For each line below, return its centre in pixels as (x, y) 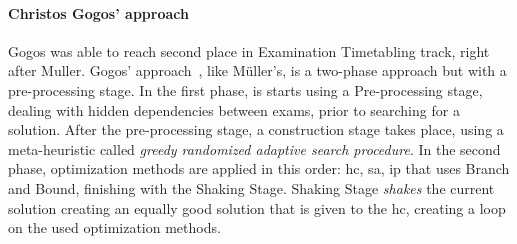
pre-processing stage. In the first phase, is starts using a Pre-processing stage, (245, 89)
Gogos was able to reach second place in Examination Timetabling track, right (249, 50)
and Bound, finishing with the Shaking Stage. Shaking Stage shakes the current (251, 187)
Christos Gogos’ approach (98, 12)
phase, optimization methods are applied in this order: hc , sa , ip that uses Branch (259, 168)
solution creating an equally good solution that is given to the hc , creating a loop (257, 207)
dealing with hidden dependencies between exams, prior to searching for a (234, 109)
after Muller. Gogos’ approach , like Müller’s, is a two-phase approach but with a (257, 70)
